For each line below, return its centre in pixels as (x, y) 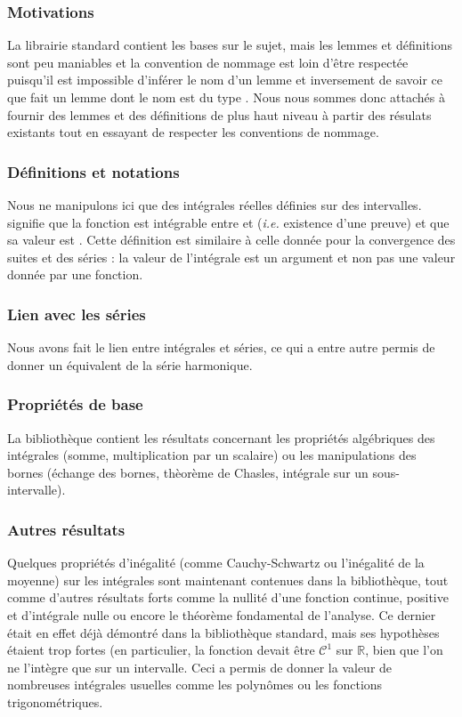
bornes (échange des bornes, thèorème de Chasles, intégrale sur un (188, 472)
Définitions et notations (93, 171)
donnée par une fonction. (75, 274)
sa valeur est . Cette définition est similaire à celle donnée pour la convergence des (231, 240)
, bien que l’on (404, 650)
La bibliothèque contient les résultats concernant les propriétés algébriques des (221, 437)
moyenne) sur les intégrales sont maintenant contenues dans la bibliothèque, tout (228, 580)
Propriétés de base (75, 404)
